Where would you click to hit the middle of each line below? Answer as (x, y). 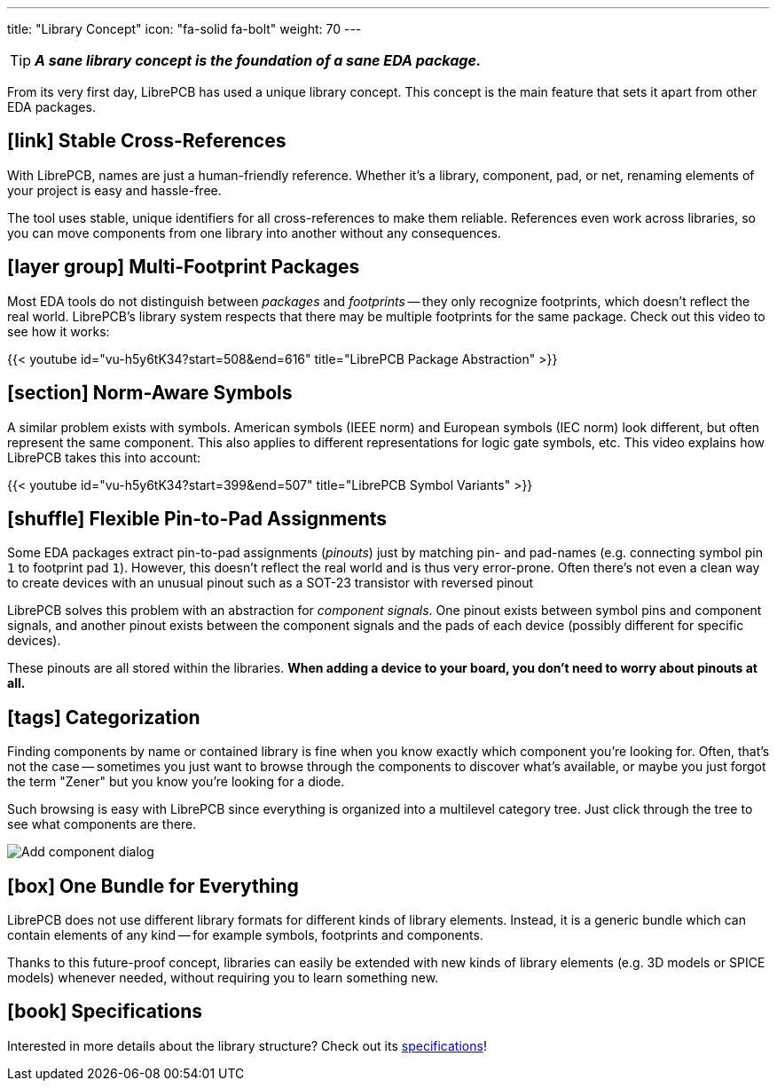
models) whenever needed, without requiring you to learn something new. (223, 978)
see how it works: (59, 331)
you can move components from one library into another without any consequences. (254, 233)
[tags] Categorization (104, 717)
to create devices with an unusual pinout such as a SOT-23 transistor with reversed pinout (271, 583)
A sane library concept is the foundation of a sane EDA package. (258, 60)
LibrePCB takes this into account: (104, 457)
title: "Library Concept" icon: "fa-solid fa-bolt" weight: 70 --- (184, 29)
